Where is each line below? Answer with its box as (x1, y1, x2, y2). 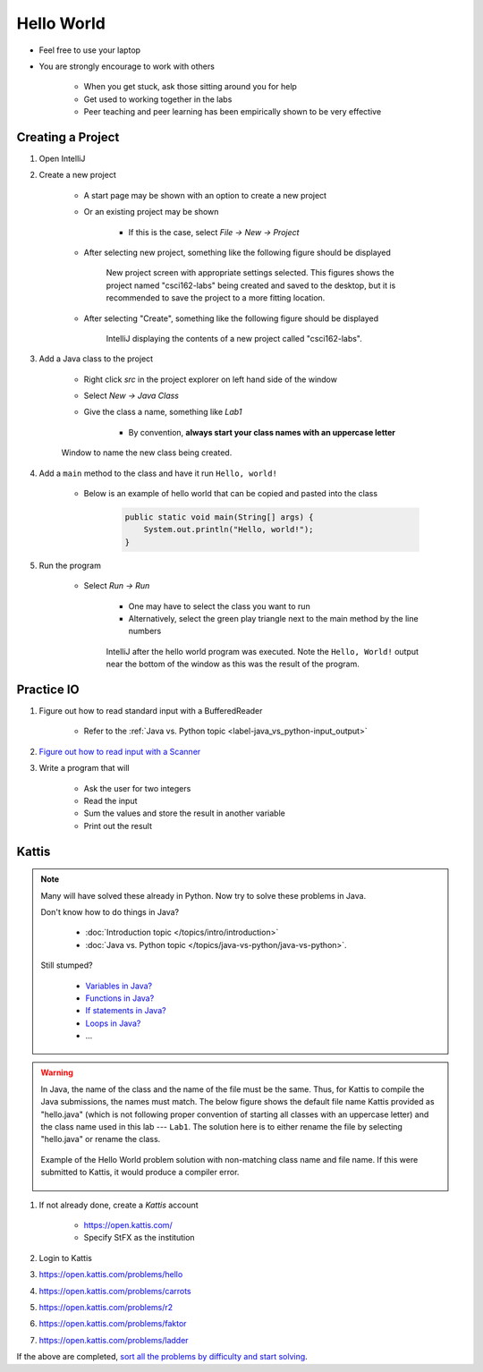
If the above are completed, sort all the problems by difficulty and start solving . (16, 1351, 308, 1362)
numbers (128, 626, 162, 637)
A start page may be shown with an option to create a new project (83, 190, 326, 200)
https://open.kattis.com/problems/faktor (38, 1318, 187, 1329)
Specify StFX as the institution (83, 1232, 196, 1243)
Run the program (38, 560, 102, 571)
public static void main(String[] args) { (124, 512, 314, 522)
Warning (40, 1067, 73, 1078)
